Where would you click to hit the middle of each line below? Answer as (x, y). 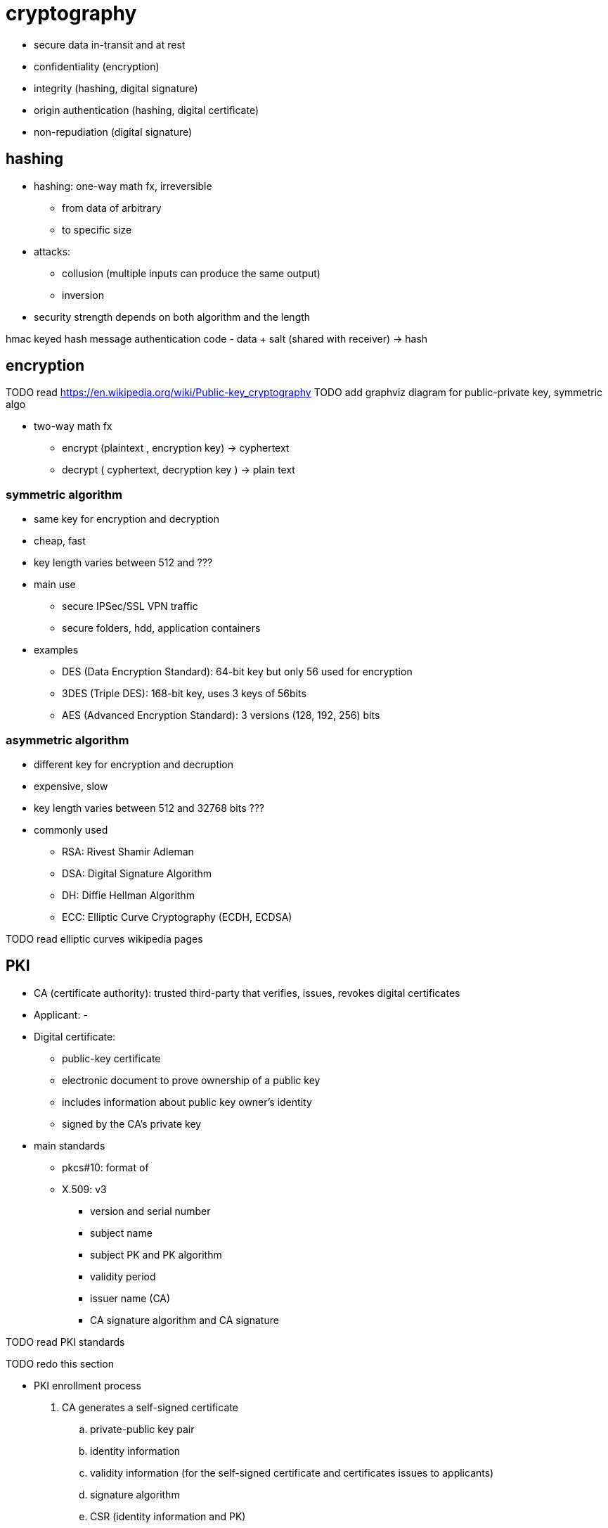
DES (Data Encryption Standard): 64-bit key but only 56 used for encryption (237, 672)
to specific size (97, 229)
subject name (121, 1233)
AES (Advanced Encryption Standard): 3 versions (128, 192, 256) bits (221, 715)
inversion (83, 295)
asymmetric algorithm (67, 740)
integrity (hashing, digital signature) (116, 88)
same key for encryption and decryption (127, 519)
